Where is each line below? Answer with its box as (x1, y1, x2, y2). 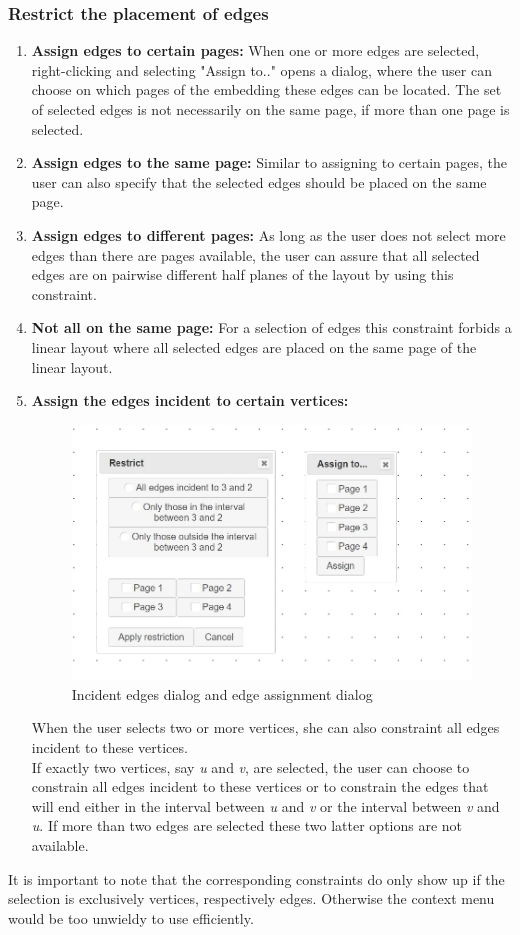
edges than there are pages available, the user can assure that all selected (31, 244, 480, 265)
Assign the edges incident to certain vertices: (31, 390, 349, 411)
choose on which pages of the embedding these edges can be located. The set (31, 79, 502, 100)
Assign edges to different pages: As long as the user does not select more (31, 224, 506, 245)
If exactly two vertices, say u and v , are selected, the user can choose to (31, 756, 470, 777)
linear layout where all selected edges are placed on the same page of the (31, 336, 477, 357)
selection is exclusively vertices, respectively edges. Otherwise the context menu (8, 888, 495, 909)
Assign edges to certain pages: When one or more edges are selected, (31, 40, 480, 61)
